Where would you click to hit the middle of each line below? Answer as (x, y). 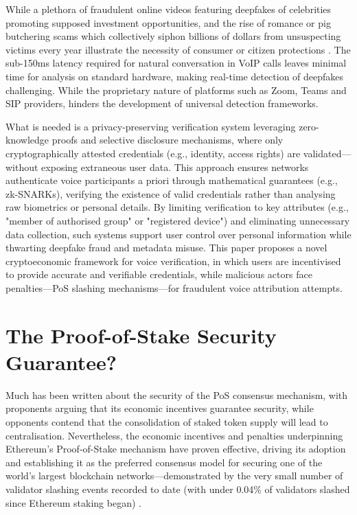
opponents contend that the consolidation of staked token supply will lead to (167, 421)
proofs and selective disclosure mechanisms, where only (168, 140)
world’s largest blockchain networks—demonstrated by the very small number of (174, 476)
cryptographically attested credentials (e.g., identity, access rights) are (153, 153)
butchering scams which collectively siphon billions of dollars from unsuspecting (173, 36)
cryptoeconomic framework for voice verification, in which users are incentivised (173, 261)
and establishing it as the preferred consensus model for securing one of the (164, 462)
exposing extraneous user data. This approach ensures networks (175, 167)
